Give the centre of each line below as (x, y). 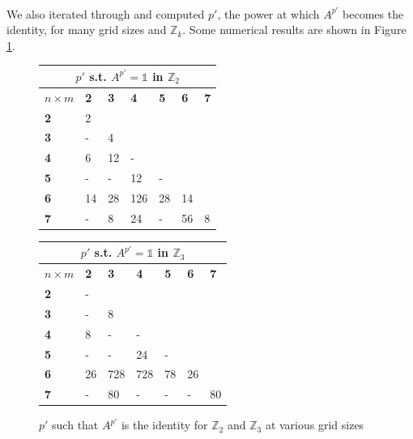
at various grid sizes (315, 425)
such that (75, 425)
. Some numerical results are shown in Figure (294, 30)
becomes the (373, 13)
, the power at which (268, 13)
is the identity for (164, 425)
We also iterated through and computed (106, 13)
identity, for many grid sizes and (87, 30)
